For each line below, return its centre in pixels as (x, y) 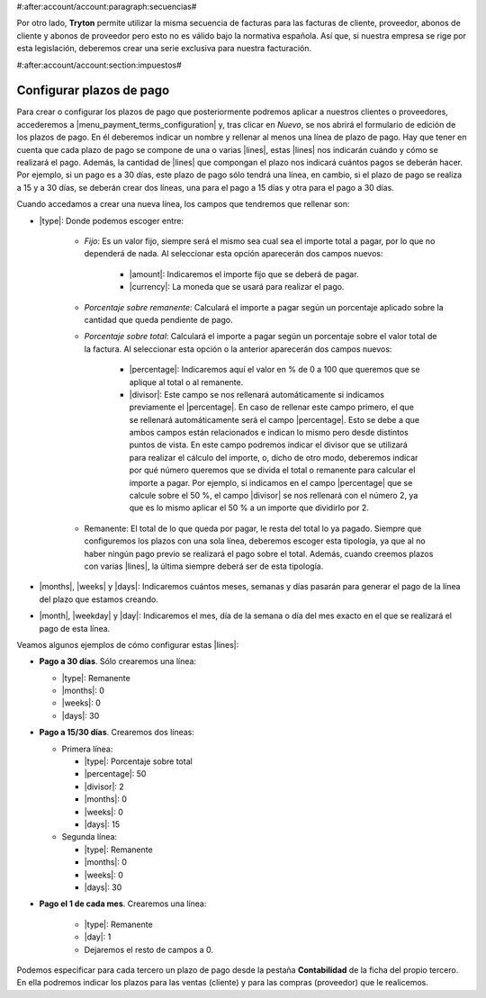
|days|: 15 (102, 824)
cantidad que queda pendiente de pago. (158, 319)
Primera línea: (87, 749)
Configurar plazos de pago (93, 90)
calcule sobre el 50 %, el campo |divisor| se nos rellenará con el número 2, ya (274, 496)
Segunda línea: (89, 837)
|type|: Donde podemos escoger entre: (112, 220)
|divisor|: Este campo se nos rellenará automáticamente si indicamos (256, 394)
